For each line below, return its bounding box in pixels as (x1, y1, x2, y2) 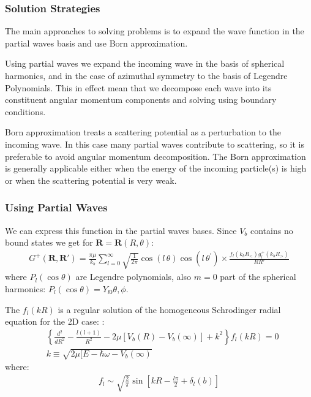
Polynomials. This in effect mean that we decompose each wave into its (5, 81, 272, 94)
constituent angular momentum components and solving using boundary (5, 93, 277, 106)
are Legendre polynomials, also (75, 270, 192, 283)
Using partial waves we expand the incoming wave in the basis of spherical (5, 57, 285, 70)
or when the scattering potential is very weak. (5, 173, 177, 186)
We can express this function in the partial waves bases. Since (5, 224, 237, 236)
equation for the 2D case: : (5, 315, 105, 328)
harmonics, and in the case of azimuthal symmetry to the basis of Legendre (5, 69, 288, 81)
